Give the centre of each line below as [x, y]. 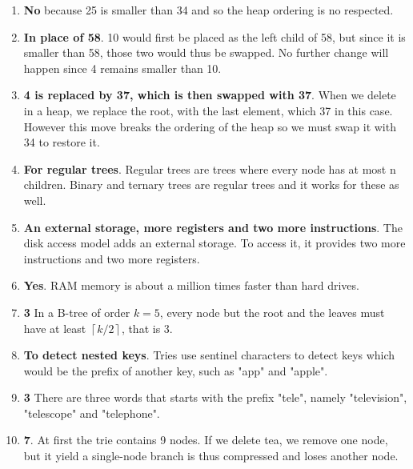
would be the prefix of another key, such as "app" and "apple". [176, 370]
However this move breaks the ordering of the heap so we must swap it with [210, 126]
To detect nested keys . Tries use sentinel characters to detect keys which [209, 355]
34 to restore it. [62, 142]
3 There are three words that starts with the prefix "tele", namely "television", [215, 397]
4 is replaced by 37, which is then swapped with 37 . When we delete [210, 95]
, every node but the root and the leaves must [272, 312]
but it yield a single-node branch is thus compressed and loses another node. [211, 456]
